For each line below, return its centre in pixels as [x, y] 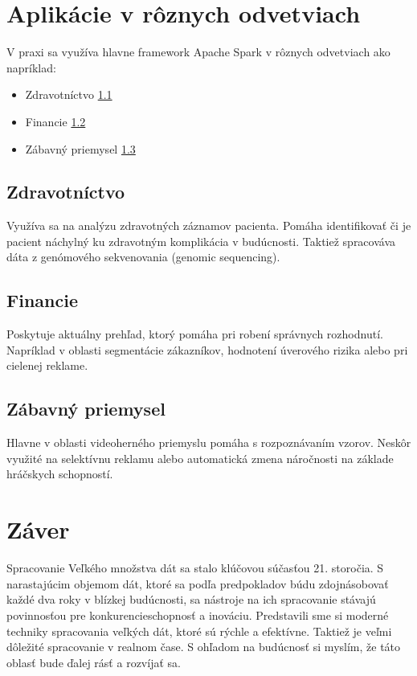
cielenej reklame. [47, 365]
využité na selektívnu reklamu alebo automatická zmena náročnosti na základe [200, 458]
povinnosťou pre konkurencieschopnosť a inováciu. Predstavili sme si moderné [198, 615]
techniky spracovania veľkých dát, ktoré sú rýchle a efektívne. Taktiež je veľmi [199, 631]
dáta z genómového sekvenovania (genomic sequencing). [143, 257]
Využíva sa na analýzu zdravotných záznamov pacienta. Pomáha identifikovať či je [209, 225]
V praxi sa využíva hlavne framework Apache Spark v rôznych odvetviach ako [198, 52]
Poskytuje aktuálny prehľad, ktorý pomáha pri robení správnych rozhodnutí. [195, 334]
